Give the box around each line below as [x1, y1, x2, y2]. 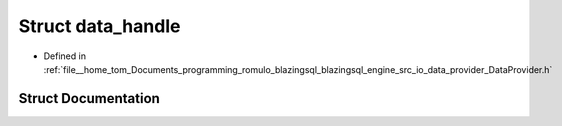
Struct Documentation [18, 90, 160, 107]
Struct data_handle [18, 15, 181, 37]
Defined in [43, 50, 87, 62]
